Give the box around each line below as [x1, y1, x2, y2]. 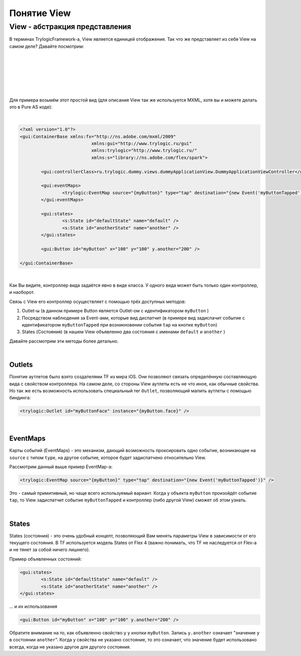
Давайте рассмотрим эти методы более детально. [9, 338, 119, 344]
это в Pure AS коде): [9, 103, 53, 110]
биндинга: [9, 395, 31, 401]
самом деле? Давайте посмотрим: [9, 43, 84, 49]
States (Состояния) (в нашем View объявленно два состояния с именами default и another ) [22, 329, 225, 335]
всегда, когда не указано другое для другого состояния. [9, 643, 131, 650]
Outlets [9, 361, 33, 369]
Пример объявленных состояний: [9, 556, 82, 562]
